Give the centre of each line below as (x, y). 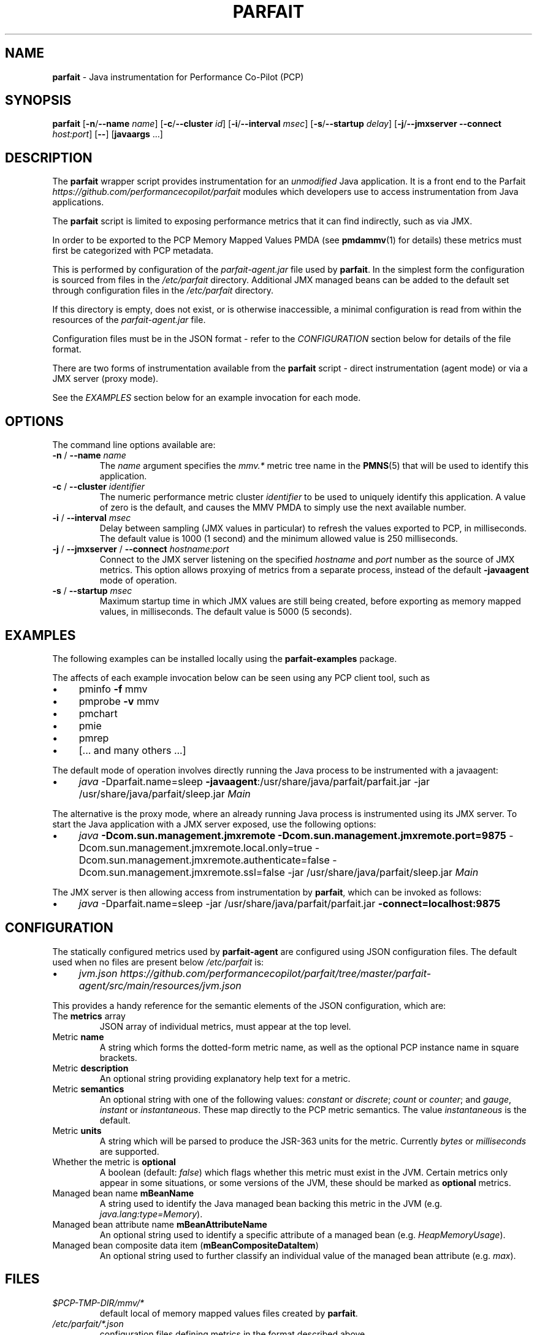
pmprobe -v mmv (119, 701)
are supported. (129, 1151)
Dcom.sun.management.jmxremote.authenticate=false (204, 860)
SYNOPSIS (38, 101)
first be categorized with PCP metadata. (133, 251)
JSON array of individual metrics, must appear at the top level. (225, 1026)
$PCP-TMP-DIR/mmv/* (98, 1303)
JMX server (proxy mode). (105, 379)
